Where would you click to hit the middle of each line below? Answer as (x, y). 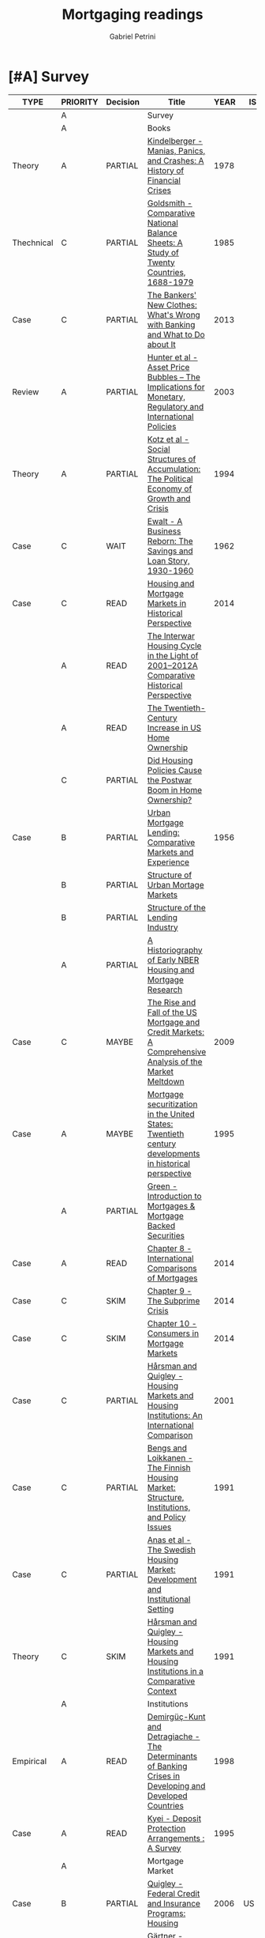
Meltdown (166, 1081)
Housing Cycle (174, 646)
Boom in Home (175, 790)
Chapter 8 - (170, 1248)
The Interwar (171, 635)
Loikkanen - (170, 1457)
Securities (166, 1235)
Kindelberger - (175, 141)
